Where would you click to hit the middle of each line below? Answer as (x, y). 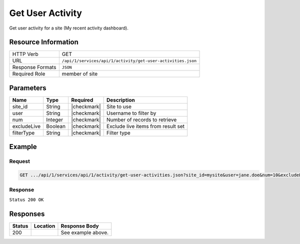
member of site (80, 74)
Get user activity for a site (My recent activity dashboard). (69, 28)
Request (19, 161)
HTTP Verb (25, 54)
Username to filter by (131, 113)
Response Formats (34, 67)
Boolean (56, 126)
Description (121, 100)
